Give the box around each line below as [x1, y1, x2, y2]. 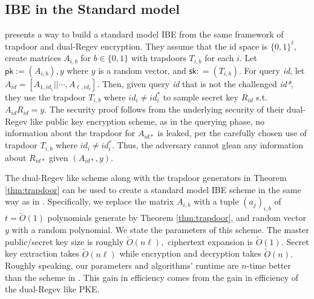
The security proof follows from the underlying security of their [49, 103, 284, 116]
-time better [246, 259, 292, 272]
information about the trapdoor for [5, 126, 136, 139]
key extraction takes [5, 247, 79, 260]
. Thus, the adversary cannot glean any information [112, 139, 303, 151]
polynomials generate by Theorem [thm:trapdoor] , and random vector [47, 211, 306, 224]
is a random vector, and [98, 64, 186, 76]
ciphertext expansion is [168, 235, 253, 248]
